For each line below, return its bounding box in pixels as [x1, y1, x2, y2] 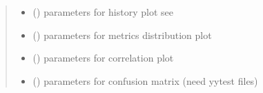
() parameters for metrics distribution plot [32, 27, 212, 42]
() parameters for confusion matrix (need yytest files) [32, 73, 258, 88]
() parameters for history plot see [32, 5, 173, 18]
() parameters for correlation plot [32, 51, 174, 65]
